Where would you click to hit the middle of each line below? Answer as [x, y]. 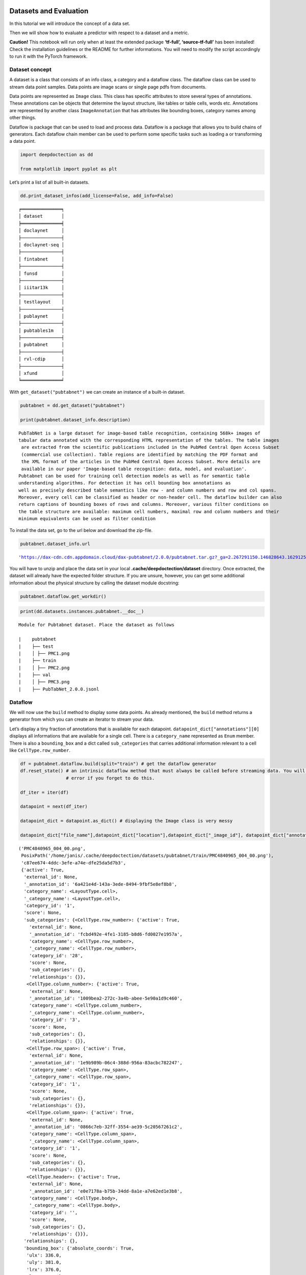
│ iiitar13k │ [42, 288]
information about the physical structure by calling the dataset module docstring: [94, 583]
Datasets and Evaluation [49, 11]
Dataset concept [31, 69]
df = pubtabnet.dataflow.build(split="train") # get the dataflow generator [118, 763]
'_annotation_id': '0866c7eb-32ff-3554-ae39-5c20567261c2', [106, 1127]
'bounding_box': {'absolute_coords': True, [79, 1248]
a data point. [22, 141]
